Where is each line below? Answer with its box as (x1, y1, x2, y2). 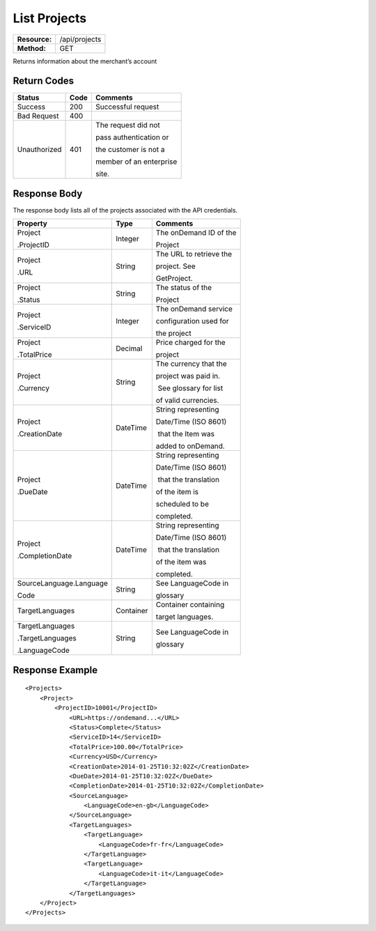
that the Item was (157, 429, 215, 439)
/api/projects (59, 34, 102, 44)
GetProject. (155, 274, 193, 284)
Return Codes (13, 75, 75, 87)
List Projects (13, 10, 87, 26)
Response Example (13, 664, 97, 676)
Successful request (95, 102, 159, 111)
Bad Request (17, 111, 59, 121)
